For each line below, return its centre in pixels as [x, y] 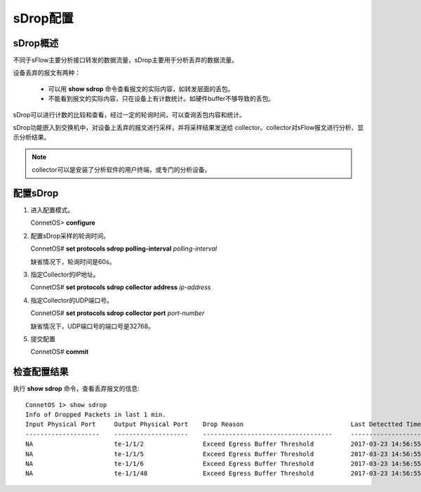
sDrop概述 [36, 43]
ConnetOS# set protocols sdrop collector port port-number [118, 313]
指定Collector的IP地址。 [65, 274]
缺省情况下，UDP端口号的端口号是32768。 [92, 326]
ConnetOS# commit [60, 352]
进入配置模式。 [52, 210]
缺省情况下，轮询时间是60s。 [73, 261]
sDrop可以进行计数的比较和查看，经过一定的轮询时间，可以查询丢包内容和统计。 [129, 114]
